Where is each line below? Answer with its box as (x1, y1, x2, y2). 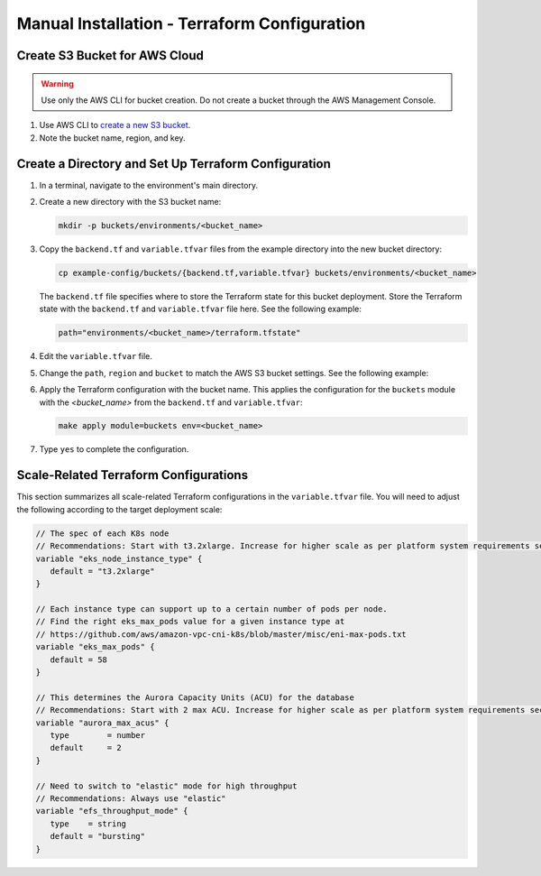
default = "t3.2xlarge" (50, 566, 155, 576)
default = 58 (50, 654, 108, 665)
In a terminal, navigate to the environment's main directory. (39, 180, 259, 190)
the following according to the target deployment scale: (16, 503, 223, 514)
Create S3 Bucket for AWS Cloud (16, 48, 205, 63)
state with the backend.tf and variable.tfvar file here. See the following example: (39, 303, 362, 315)
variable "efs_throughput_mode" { (35, 806, 188, 816)
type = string (50, 818, 126, 829)
